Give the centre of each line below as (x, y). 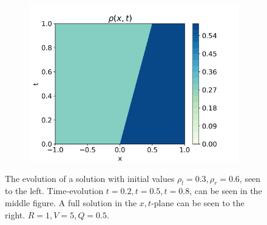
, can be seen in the (226, 191)
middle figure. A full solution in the (71, 202)
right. (15, 214)
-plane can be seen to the (198, 202)
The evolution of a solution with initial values (90, 178)
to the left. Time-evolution (54, 191)
